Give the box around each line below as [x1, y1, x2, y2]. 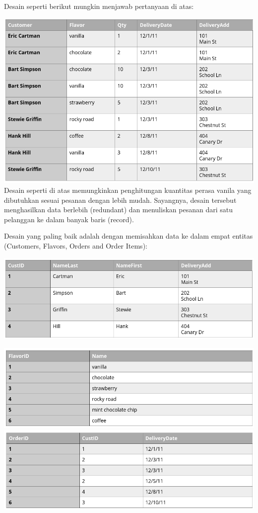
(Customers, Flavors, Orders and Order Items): [4, 240, 147, 251]
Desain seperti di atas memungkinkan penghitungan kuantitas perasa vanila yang [4, 185, 252, 195]
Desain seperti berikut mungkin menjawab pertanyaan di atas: [4, 1, 194, 11]
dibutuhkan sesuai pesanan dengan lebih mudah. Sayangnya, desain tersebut [4, 194, 237, 205]
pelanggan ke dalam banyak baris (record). [4, 214, 134, 224]
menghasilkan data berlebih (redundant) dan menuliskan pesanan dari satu [4, 204, 233, 215]
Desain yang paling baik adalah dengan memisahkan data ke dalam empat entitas [4, 231, 253, 241]
